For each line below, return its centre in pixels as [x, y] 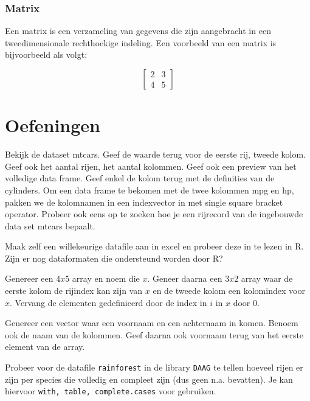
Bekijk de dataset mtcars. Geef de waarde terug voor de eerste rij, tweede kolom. [155, 154]
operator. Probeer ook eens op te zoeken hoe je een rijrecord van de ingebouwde [154, 214]
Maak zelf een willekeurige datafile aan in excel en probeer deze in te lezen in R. [154, 246]
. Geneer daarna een [185, 278]
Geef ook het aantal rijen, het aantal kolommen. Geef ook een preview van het [151, 166]
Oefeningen [53, 125]
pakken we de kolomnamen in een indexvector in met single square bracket [144, 202]
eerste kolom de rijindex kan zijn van [74, 291]
